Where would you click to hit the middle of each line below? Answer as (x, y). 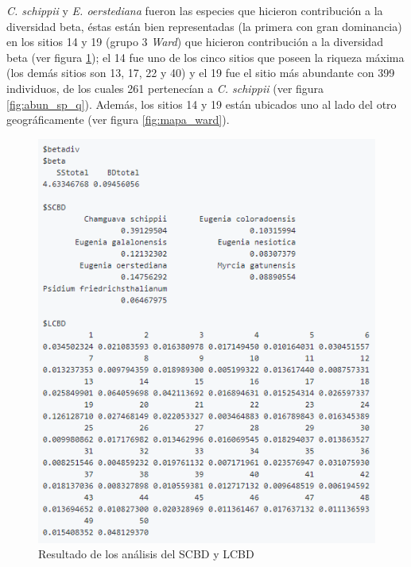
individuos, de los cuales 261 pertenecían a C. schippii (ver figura (165, 88)
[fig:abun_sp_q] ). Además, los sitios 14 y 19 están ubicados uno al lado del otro (202, 104)
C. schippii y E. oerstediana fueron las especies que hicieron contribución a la (195, 10)
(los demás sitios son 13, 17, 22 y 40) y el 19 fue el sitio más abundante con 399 (201, 73)
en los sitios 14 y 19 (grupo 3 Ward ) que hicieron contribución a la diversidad (195, 42)
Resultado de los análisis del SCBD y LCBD (146, 554)
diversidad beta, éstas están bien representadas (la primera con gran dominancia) (204, 26)
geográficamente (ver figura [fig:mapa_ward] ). (118, 120)
